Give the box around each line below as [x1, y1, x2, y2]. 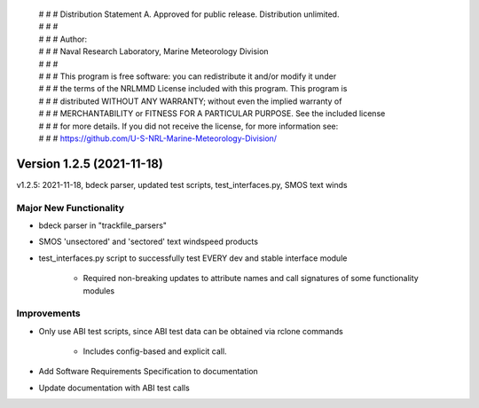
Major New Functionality [16, 201, 124, 214]
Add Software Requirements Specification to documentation [38, 366, 259, 377]
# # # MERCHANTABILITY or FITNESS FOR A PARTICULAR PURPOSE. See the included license [38, 108, 386, 119]
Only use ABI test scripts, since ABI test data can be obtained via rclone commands [38, 326, 343, 336]
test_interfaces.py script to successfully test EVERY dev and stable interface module [38, 253, 348, 263]
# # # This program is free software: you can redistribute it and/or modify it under [38, 71, 337, 82]
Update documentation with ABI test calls [38, 382, 190, 393]
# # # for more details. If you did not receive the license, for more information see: [38, 121, 339, 131]
